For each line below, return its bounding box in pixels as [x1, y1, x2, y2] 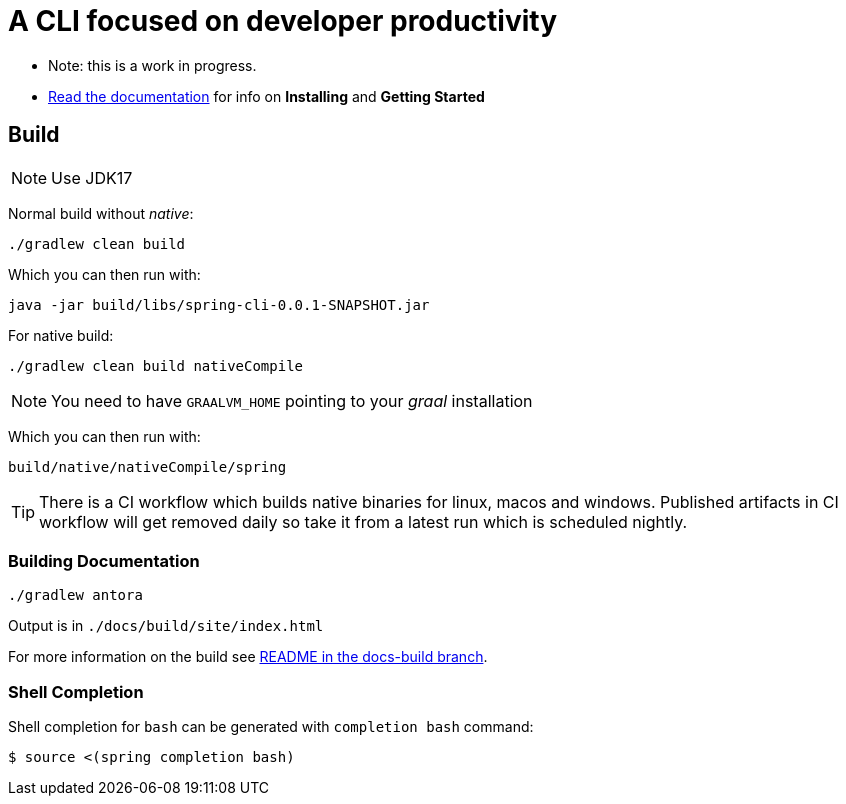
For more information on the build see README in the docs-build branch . [8, 648, 488, 666]
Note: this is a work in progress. [48, 56, 257, 74]
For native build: [8, 326, 114, 344]
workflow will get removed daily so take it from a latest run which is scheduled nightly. [39, 511, 688, 532]
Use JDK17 [51, 167, 133, 188]
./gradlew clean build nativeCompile [8, 357, 304, 374]
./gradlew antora [8, 587, 143, 604]
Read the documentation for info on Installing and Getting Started [48, 87, 485, 105]
